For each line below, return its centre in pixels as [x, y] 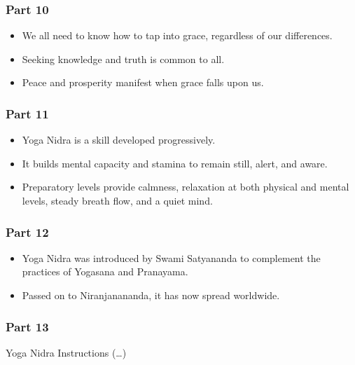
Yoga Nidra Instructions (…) [66, 352]
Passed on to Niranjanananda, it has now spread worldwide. [151, 295]
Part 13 [27, 326]
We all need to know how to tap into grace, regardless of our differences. [177, 35]
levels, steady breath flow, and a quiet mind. [117, 200]
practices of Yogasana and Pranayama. [105, 271]
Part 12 [27, 232]
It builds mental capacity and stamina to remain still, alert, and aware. [175, 163]
